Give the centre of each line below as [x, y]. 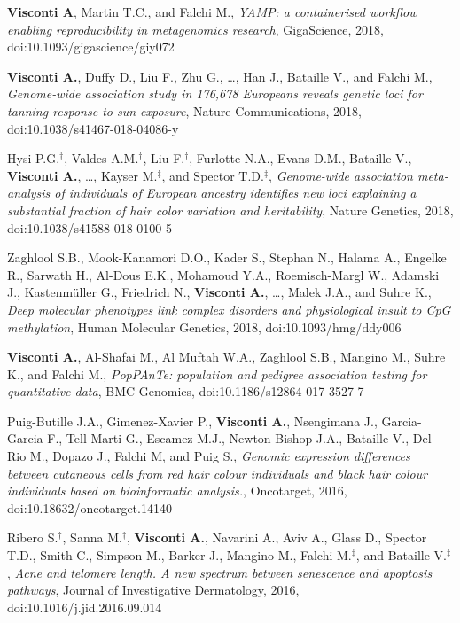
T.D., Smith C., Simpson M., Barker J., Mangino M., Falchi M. [179, 555]
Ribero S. [33, 537]
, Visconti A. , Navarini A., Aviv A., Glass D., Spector [277, 537]
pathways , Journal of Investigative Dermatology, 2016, [153, 590]
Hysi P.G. [34, 158]
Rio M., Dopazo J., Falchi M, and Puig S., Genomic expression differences [209, 456]
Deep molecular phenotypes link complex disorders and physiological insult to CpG [229, 309]
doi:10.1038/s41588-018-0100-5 [90, 227]
